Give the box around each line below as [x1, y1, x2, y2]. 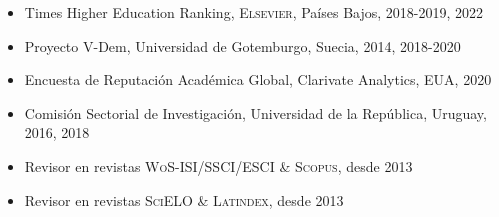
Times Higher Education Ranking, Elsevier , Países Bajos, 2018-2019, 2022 [24, 2, 484, 22]
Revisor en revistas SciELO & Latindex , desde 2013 [24, 189, 344, 210]
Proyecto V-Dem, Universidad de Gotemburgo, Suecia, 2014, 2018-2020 [24, 35, 461, 56]
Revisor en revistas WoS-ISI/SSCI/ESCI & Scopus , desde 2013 [24, 155, 413, 176]
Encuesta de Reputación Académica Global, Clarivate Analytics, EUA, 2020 [24, 69, 492, 90]
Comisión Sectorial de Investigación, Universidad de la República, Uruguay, [24, 102, 487, 123]
